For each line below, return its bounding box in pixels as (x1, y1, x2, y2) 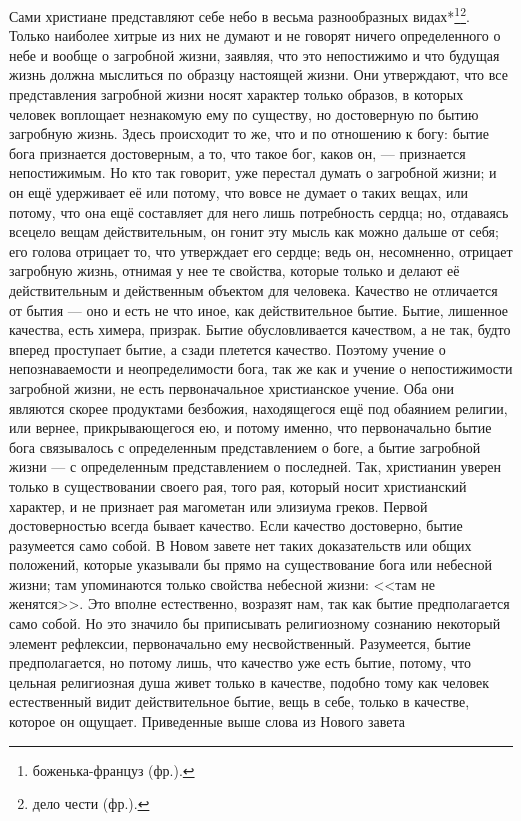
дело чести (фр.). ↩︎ (32, 793, 150, 814)
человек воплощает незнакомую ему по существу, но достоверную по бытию (9, 103, 479, 124)
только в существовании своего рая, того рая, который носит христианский (9, 475, 467, 496)
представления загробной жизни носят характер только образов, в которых (9, 84, 464, 105)
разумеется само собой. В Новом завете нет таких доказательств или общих (9, 534, 472, 555)
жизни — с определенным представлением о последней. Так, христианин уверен (9, 456, 502, 477)
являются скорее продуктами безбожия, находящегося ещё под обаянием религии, (9, 397, 508, 418)
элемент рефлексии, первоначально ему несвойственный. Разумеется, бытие (9, 632, 471, 653)
